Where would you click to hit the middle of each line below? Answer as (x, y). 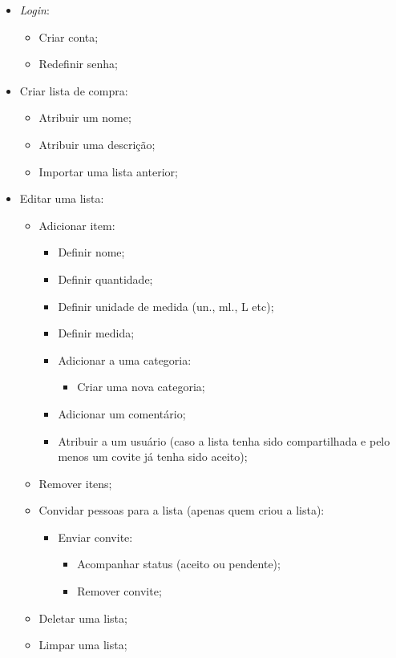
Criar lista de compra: (74, 90)
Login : (34, 10)
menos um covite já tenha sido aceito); (153, 456)
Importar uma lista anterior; (108, 171)
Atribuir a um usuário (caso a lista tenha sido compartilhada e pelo (224, 440)
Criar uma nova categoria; (141, 387)
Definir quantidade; (105, 279)
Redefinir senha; (78, 64)
